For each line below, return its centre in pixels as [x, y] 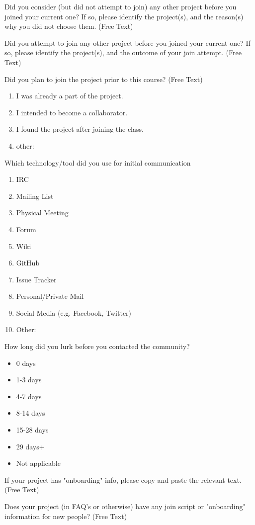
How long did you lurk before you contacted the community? [97, 346]
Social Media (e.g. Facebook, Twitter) [74, 312]
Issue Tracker [36, 279]
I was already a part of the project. [70, 96]
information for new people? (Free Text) [66, 516]
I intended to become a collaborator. [72, 112]
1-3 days [29, 380]
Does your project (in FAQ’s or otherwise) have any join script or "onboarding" [125, 506]
